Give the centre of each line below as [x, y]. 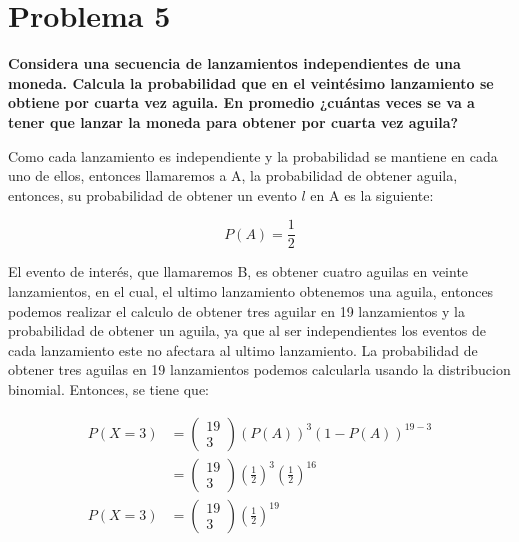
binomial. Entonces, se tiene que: [109, 388]
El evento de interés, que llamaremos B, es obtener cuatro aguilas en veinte [238, 271]
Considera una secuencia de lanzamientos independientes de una [234, 63]
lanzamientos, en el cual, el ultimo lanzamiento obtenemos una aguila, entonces [251, 290]
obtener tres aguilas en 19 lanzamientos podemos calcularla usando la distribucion [259, 369]
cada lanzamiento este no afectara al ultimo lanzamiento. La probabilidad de [243, 349]
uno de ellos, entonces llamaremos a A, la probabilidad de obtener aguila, [233, 175]
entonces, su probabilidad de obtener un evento [152, 194]
